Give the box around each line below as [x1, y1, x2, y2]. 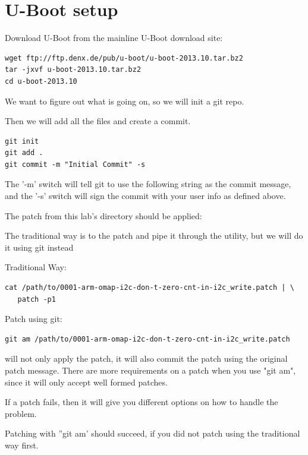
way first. [5, 438, 39, 451]
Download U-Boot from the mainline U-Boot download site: [5, 31, 223, 44]
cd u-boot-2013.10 [5, 77, 77, 86]
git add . [5, 148, 43, 157]
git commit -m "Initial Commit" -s [5, 160, 146, 169]
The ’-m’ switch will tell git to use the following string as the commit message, [5, 178, 291, 190]
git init [5, 137, 39, 146]
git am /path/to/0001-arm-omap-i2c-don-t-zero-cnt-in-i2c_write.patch [5, 334, 290, 343]
